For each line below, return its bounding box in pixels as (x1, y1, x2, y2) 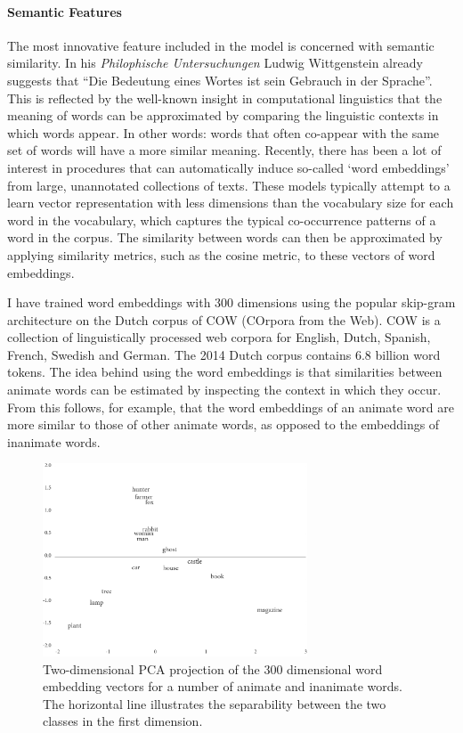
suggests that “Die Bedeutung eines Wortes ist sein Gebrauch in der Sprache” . (7, 70, 433, 89)
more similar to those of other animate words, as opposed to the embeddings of (7, 415, 440, 434)
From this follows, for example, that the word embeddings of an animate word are (7, 397, 454, 416)
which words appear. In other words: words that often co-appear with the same (7, 123, 440, 142)
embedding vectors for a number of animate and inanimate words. (43, 677, 402, 696)
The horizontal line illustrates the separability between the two (43, 694, 386, 713)
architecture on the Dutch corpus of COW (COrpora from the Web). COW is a (7, 310, 441, 329)
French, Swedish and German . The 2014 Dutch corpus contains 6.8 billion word (7, 345, 441, 363)
